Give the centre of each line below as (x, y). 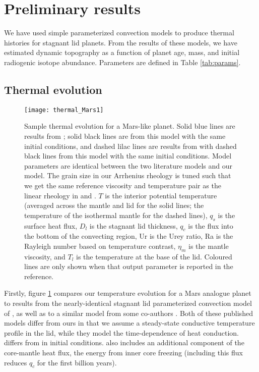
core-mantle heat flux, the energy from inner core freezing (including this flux (123, 353)
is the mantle (209, 246)
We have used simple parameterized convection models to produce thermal (119, 33)
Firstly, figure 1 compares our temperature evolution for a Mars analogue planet (128, 293)
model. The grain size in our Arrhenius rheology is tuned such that (128, 175)
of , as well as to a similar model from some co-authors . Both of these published (128, 313)
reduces (16, 362)
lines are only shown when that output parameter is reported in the (129, 266)
